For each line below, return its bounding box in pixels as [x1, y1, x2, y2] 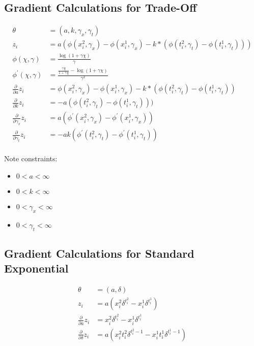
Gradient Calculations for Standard [4, 245, 194, 261]
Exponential [4, 260, 69, 276]
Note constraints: [4, 153, 58, 164]
